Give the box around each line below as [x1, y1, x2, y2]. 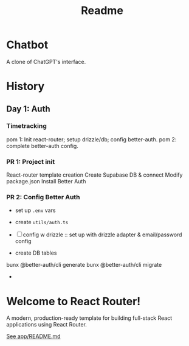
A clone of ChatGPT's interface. [6, 58, 86, 65]
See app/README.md [6, 333, 61, 340]
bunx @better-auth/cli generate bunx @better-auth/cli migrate [6, 261, 162, 269]
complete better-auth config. [6, 142, 79, 149]
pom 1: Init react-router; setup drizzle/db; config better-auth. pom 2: [6, 135, 177, 143]
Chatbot [6, 38, 49, 52]
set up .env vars [15, 207, 56, 214]
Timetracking [6, 122, 47, 130]
